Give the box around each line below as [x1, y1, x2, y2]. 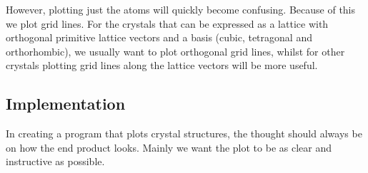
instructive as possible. [6, 154, 105, 169]
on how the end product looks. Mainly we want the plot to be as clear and [6, 140, 332, 154]
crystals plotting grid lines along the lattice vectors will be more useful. [6, 58, 318, 73]
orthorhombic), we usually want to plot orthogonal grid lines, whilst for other [6, 43, 345, 58]
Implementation [6, 93, 126, 115]
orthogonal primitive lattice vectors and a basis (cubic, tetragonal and [6, 30, 312, 45]
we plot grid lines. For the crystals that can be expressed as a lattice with [6, 16, 329, 31]
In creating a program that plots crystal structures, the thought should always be [6, 126, 362, 141]
